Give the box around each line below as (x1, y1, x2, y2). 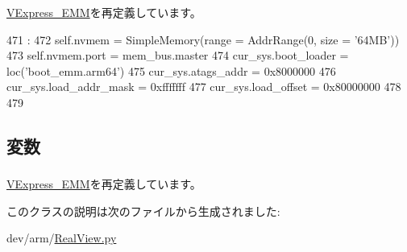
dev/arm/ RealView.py (6, 229, 117, 246)
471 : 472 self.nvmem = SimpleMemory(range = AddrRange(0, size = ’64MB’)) (6, 31, 400, 48)
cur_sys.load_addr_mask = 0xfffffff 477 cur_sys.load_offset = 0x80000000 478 (6, 78, 401, 95)
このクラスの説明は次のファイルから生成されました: (6, 202, 280, 219)
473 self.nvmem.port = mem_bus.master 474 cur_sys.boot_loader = (6, 47, 349, 64)
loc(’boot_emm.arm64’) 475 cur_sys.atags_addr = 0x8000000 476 (6, 62, 336, 79)
